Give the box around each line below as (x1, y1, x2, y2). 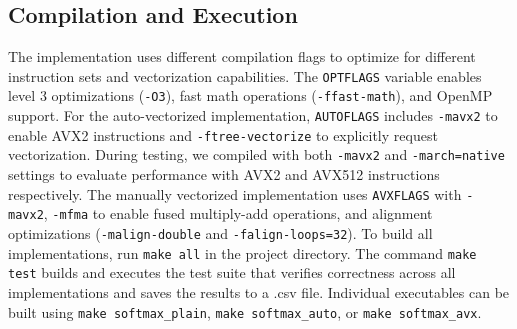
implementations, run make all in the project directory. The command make (8, 242, 477, 263)
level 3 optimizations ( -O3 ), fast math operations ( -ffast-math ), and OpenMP (8, 85, 493, 106)
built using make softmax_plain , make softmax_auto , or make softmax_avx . (8, 301, 482, 322)
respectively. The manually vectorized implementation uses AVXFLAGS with (8, 183, 462, 204)
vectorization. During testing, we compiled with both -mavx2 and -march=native (8, 144, 505, 165)
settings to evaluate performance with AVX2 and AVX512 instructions (8, 164, 440, 185)
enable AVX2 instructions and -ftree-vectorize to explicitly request (8, 124, 438, 145)
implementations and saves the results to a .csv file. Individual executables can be (8, 281, 510, 302)
